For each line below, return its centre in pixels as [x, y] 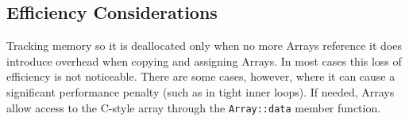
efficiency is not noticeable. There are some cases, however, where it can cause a [201, 76]
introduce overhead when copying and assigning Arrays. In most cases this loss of [204, 60]
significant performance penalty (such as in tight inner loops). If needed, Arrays [201, 91]
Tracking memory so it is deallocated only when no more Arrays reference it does [204, 45]
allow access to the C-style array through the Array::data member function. [194, 107]
